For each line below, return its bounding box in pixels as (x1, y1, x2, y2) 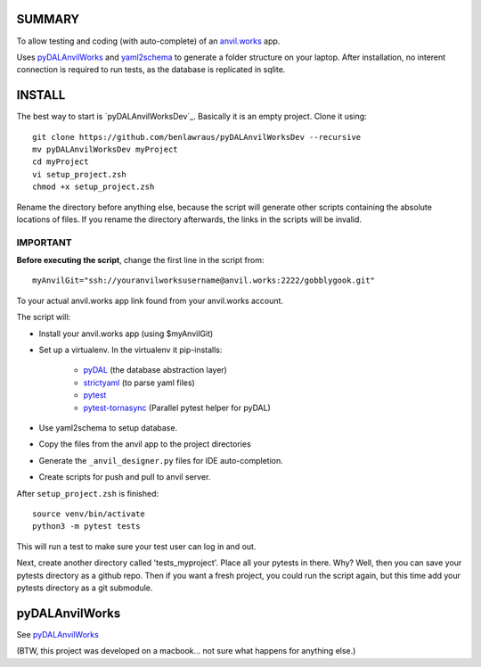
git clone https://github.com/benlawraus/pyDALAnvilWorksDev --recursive (32, 132, 362, 142)
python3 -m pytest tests (32, 522, 141, 531)
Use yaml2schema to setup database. (38, 422, 178, 432)
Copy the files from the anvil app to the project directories (38, 439, 251, 449)
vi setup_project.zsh (32, 169, 126, 179)
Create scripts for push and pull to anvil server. (38, 472, 211, 482)
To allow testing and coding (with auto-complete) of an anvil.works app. (16, 36, 281, 46)
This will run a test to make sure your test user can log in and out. (16, 540, 257, 552)
